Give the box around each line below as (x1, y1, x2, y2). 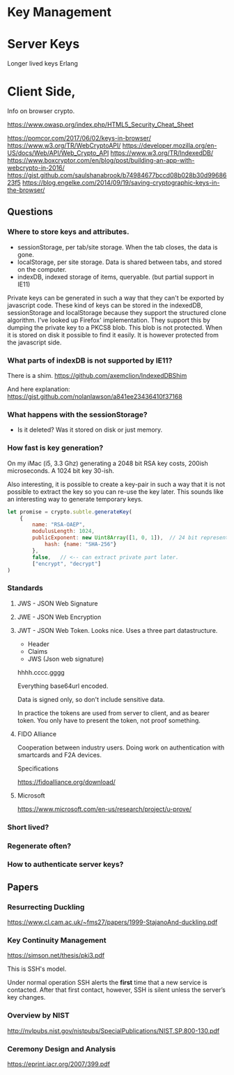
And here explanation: (7, 385, 71, 393)
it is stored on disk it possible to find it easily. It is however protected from (7, 330, 219, 339)
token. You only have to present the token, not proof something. (17, 716, 201, 724)
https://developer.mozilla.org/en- (122, 141, 217, 150)
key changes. (7, 993, 46, 1002)
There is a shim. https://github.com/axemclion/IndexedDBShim (7, 372, 187, 380)
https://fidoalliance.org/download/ (17, 777, 116, 786)
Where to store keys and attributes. (7, 227, 130, 237)
